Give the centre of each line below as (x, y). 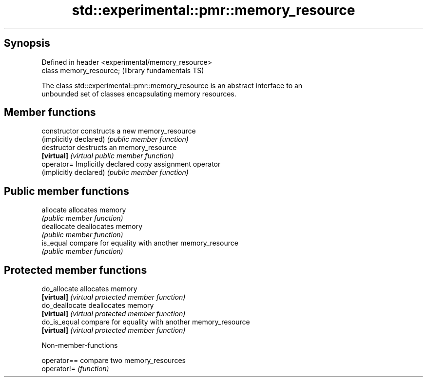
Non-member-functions (80, 345)
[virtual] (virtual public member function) (108, 156)
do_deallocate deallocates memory (98, 305)
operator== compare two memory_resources (114, 361)
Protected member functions (76, 270)
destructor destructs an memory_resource (109, 148)
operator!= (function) (75, 369)
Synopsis (27, 43)
